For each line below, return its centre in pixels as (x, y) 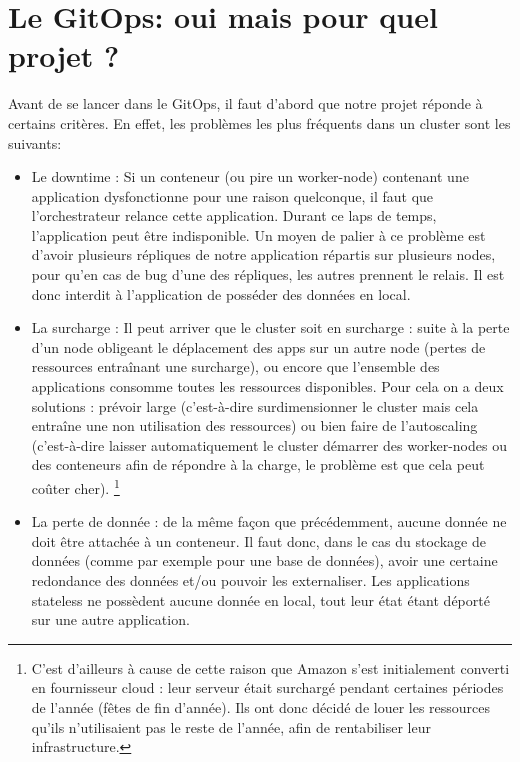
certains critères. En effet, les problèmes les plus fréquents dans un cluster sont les (259, 122)
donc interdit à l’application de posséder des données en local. (221, 293)
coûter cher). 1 (75, 486)
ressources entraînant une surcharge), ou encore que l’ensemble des (235, 366)
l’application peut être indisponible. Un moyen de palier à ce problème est (258, 234)
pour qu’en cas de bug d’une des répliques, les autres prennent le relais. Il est (268, 274)
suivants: (35, 142)
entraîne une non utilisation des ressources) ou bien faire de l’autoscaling (254, 425)
